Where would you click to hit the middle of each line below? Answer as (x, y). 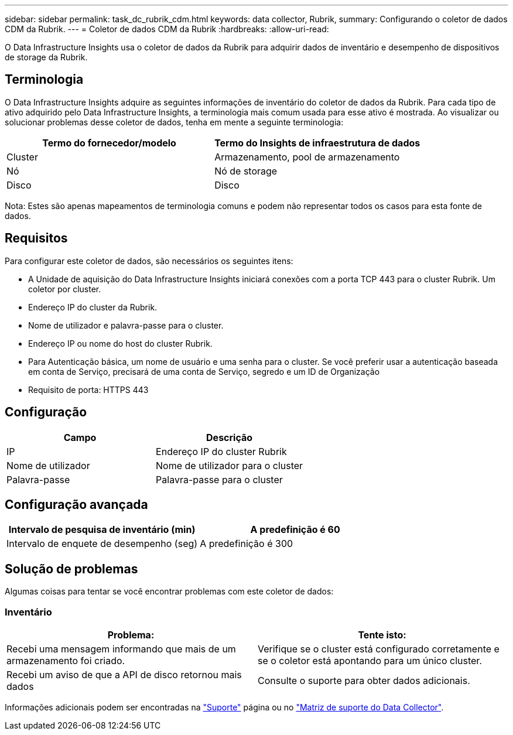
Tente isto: (382, 635)
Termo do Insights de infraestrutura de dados (317, 143)
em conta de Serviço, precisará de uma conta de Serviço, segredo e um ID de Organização (204, 371)
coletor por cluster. (65, 289)
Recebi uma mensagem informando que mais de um (121, 649)
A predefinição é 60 (295, 530)
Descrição (230, 437)
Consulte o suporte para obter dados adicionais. (364, 680)
